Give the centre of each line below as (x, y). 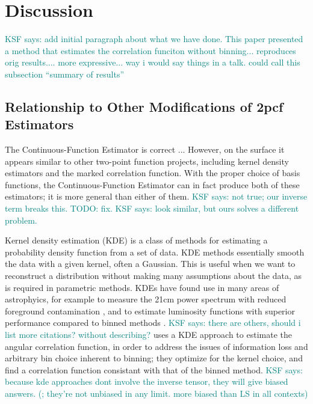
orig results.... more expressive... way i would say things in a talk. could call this (153, 62)
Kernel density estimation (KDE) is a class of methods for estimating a (136, 240)
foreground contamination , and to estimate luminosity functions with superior (150, 311)
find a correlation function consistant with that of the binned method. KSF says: (154, 369)
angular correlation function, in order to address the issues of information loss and (156, 346)
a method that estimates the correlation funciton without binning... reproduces (150, 50)
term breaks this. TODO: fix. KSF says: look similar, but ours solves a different (152, 208)
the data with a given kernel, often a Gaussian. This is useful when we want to (150, 264)
